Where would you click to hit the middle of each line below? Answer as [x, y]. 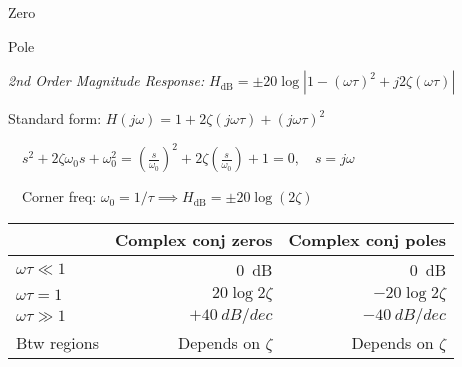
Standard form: [55, 118]
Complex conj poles [367, 239]
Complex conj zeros [194, 239]
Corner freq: [59, 196]
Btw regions [58, 342]
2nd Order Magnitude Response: [106, 80]
